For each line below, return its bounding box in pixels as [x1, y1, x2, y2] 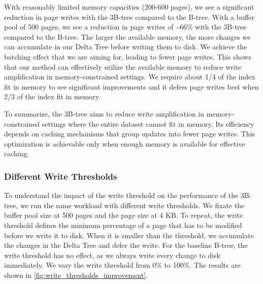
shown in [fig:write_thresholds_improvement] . [4, 269, 148, 280]
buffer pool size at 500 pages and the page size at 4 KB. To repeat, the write [4, 210, 243, 220]
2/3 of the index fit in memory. [4, 91, 101, 102]
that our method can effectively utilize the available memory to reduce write [4, 61, 242, 72]
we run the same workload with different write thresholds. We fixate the [20, 200, 245, 210]
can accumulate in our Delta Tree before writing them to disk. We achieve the [4, 41, 247, 52]
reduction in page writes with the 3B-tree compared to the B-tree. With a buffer [4, 11, 254, 22]
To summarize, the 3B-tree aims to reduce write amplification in [4, 108, 205, 119]
